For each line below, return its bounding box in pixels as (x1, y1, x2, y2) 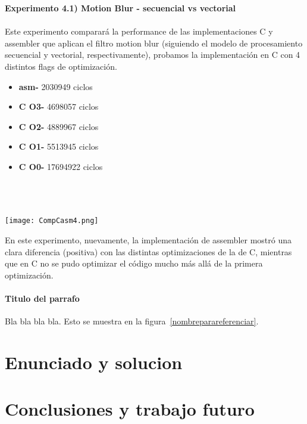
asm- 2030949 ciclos (18, 80, 93, 92)
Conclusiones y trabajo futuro (5, 397, 255, 421)
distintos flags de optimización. (5, 60, 117, 72)
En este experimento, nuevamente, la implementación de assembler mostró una (5, 233, 292, 246)
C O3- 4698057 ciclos (18, 100, 99, 113)
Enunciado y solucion (5, 349, 183, 374)
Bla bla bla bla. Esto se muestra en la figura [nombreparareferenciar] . (5, 315, 259, 327)
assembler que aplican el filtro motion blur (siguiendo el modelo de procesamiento (5, 36, 303, 49)
